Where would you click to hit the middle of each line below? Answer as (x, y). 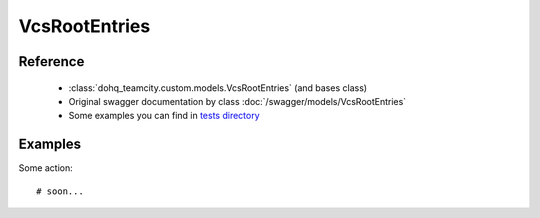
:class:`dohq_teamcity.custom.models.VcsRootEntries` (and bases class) (218, 87)
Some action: (46, 168)
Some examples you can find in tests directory (164, 116)
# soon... (60, 191)
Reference (51, 61)
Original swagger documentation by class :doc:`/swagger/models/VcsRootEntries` (237, 101)
